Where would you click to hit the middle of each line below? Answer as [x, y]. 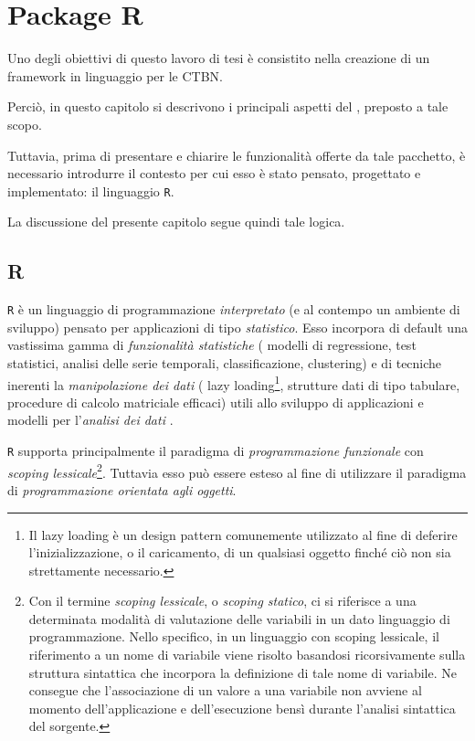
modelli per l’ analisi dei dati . [90, 420]
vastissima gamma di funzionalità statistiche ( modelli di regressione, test [212, 345]
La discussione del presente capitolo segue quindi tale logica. [176, 222]
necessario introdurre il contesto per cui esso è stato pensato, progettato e [214, 173]
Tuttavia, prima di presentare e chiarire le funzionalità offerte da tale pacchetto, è [237, 155]
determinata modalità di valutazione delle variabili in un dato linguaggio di [239, 618]
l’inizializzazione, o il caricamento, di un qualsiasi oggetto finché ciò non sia [240, 552]
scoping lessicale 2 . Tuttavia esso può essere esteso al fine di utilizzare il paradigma [237, 471]
